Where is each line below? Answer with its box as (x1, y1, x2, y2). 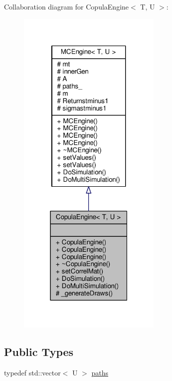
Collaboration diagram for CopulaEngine (4, 2, 129, 12)
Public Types (4, 344, 74, 359)
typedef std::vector (4, 367, 61, 377)
